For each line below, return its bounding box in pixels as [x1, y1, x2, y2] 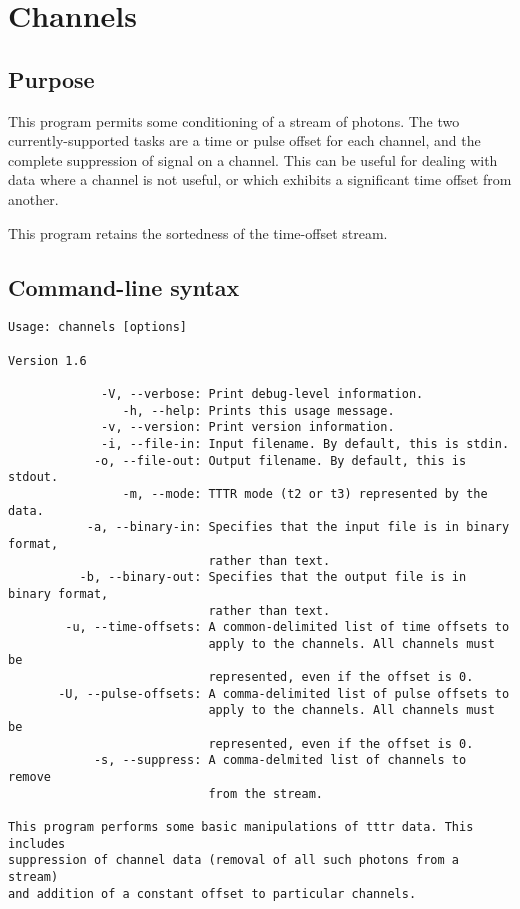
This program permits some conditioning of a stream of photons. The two [8, 110, 460, 131]
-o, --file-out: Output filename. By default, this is [93, 453, 467, 468]
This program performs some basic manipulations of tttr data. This [8, 820, 474, 835]
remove [8, 770, 51, 785]
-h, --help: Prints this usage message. [122, 403, 395, 418]
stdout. [8, 470, 59, 485]
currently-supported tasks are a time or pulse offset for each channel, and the [8, 130, 481, 151]
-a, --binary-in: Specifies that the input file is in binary [86, 520, 510, 535]
